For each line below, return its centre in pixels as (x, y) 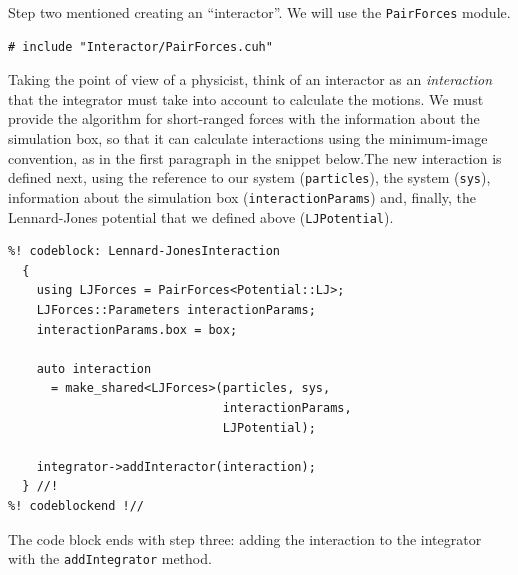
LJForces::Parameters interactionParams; (176, 309)
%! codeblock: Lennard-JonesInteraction (144, 251)
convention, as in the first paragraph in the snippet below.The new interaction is (255, 157)
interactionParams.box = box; (137, 329)
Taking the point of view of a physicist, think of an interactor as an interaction (250, 79)
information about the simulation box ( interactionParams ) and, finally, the (242, 196)
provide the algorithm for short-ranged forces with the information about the (244, 118)
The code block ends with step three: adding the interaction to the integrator (245, 538)
